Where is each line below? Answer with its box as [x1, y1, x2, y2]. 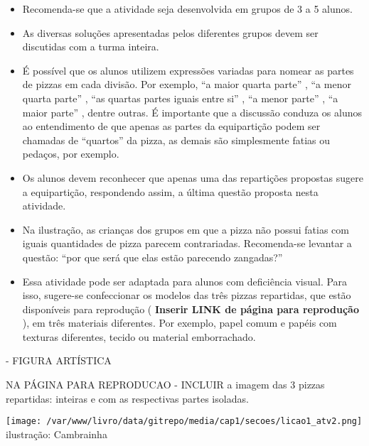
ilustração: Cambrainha [6, 426, 107, 441]
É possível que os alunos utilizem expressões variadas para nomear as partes [22, 62, 354, 77]
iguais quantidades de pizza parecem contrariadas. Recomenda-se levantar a [22, 236, 352, 251]
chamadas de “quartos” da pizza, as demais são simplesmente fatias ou [22, 132, 331, 147]
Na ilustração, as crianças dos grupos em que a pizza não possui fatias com [22, 222, 349, 236]
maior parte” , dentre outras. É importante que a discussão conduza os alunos [22, 104, 363, 119]
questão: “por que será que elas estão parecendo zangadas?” [22, 249, 283, 264]
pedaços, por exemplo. [22, 146, 119, 161]
